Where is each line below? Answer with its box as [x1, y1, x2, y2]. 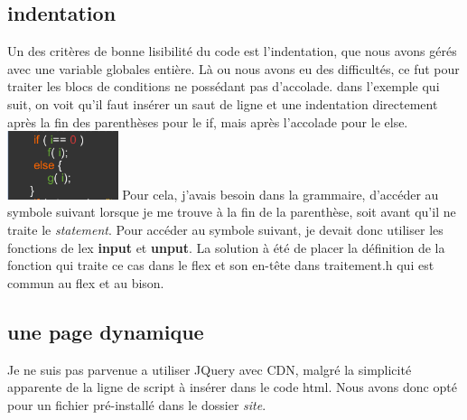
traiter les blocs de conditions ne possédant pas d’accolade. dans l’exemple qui [7, 77, 440, 96]
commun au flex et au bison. [7, 273, 164, 292]
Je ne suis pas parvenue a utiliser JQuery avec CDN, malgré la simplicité [7, 359, 412, 378]
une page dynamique [7, 317, 204, 345]
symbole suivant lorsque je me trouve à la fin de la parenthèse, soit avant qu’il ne [7, 202, 456, 221]
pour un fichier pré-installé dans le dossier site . [7, 395, 266, 414]
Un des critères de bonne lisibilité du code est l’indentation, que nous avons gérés [7, 42, 457, 61]
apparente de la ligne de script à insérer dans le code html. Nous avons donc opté [7, 378, 457, 397]
